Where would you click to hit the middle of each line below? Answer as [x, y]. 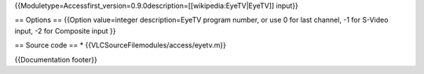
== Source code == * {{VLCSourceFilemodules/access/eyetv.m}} [121, 45]
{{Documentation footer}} [56, 59]
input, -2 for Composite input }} [66, 30]
